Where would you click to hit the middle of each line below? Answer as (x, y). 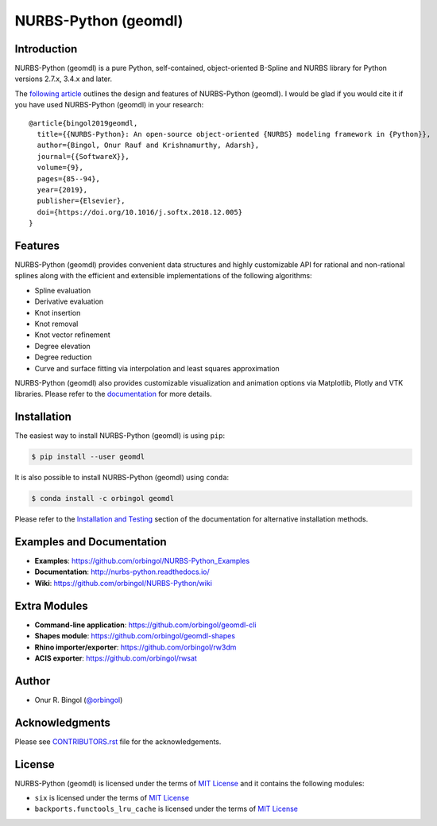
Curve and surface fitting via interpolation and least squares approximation (157, 368)
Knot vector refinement (72, 335)
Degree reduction (63, 357)
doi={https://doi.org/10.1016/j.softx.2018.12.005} (139, 212)
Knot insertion (58, 312)
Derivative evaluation (69, 301)
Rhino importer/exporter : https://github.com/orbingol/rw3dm (135, 647)
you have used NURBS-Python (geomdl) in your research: (109, 105)
